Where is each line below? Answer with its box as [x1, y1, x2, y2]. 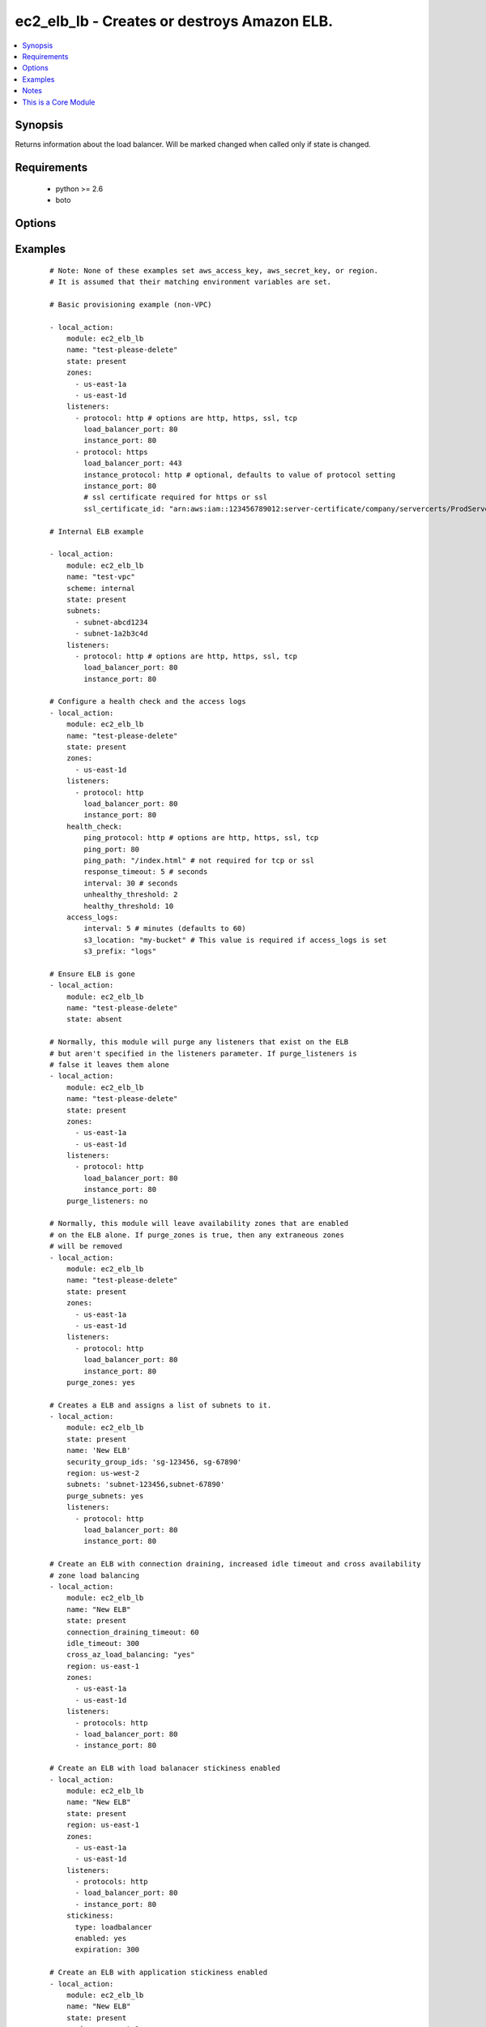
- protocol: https [75, 447, 148, 456]
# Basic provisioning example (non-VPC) [49, 300, 212, 309]
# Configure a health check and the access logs [49, 697, 246, 706]
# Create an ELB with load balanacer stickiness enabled [49, 1763, 281, 1773]
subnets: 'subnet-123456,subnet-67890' [66, 1480, 225, 1489]
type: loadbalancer [75, 1922, 153, 1931]
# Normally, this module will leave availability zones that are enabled [49, 1219, 349, 1228]
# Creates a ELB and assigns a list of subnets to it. [49, 1400, 272, 1410]
